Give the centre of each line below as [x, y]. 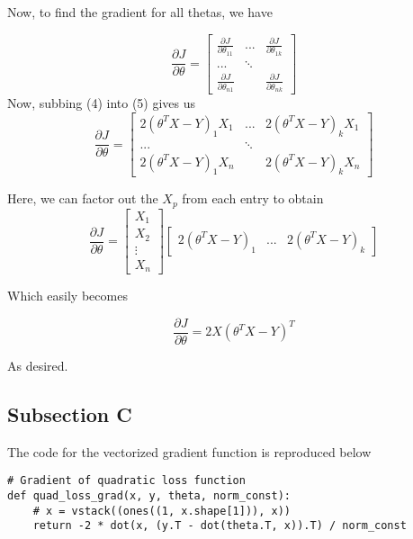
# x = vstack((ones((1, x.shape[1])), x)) [162, 511]
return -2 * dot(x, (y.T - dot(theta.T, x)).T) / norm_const [220, 526]
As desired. [38, 366]
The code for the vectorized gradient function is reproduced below [189, 451]
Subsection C [70, 414]
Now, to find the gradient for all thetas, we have [140, 12]
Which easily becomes [67, 296]
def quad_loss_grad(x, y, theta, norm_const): [149, 496]
